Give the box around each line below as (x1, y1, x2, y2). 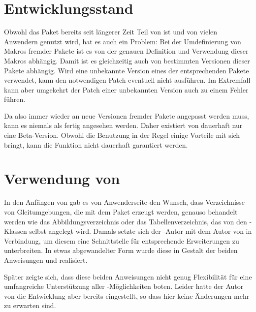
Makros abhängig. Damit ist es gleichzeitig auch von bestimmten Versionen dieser (4, 55, 250, 65)
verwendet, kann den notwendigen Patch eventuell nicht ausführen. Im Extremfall (4, 75, 251, 85)
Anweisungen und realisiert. (4, 254, 88, 265)
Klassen (4, 226, 27, 236)
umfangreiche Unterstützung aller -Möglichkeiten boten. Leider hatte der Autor (4, 281, 244, 291)
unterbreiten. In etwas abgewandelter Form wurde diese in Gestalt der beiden (4, 245, 238, 255)
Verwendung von (4, 168, 120, 188)
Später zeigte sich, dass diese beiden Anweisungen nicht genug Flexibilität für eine (4, 271, 252, 281)
